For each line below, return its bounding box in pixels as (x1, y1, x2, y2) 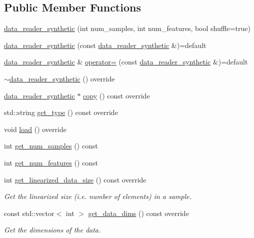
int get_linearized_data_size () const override (4, 174, 146, 184)
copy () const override (83, 90, 150, 100)
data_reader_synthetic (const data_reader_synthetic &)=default (4, 39, 206, 50)
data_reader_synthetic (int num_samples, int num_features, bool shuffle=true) (4, 23, 250, 33)
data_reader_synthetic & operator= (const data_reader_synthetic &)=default (4, 56, 248, 67)
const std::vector (4, 207, 54, 218)
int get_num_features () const (4, 157, 98, 167)
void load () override (4, 123, 66, 134)
